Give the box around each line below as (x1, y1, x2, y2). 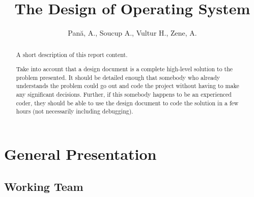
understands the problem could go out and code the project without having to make (16, 81, 239, 90)
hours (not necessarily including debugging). (16, 107, 133, 116)
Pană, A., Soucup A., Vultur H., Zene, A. (68, 27, 197, 38)
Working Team (4, 178, 83, 194)
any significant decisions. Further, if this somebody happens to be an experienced (16, 90, 232, 99)
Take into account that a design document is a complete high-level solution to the (16, 65, 233, 73)
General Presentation (4, 144, 157, 164)
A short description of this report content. (16, 50, 128, 59)
